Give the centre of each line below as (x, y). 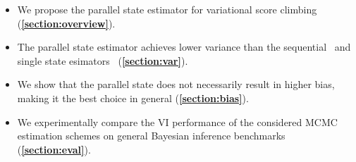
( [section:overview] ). (66, 23)
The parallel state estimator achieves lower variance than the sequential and (184, 47)
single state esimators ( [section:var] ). (103, 60)
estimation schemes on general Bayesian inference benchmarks (151, 136)
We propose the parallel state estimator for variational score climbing (167, 9)
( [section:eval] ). (54, 149)
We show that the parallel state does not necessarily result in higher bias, (176, 84)
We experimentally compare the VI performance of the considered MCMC (177, 122)
